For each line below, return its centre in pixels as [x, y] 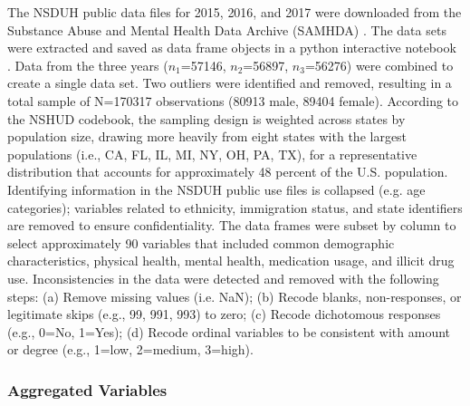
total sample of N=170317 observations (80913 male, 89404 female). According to [233, 100]
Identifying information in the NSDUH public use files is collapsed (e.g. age [216, 189]
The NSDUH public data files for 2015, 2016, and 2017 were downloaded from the [235, 12]
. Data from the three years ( [88, 65]
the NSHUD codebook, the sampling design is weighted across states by [206, 118]
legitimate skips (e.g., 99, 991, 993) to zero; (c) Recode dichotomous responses [224, 314]
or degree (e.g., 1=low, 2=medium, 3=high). [130, 349]
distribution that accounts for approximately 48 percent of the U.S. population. [228, 172]
